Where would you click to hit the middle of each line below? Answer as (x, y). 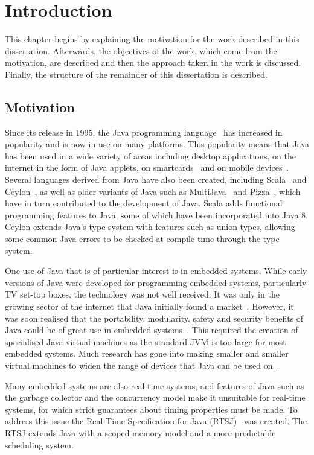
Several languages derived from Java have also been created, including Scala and (156, 180)
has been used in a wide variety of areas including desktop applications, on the (150, 155)
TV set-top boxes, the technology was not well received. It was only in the (142, 294)
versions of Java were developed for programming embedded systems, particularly (156, 282)
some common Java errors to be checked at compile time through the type (142, 239)
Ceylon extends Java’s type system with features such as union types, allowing (150, 227)
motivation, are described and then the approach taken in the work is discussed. (153, 62)
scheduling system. (39, 444)
